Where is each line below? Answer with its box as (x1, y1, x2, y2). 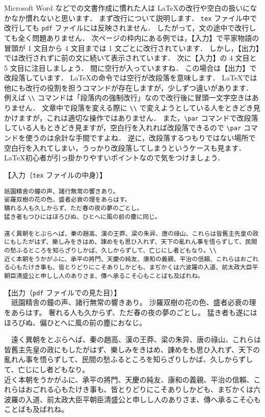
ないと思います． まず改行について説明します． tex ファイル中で (39, 12, 257, 23)
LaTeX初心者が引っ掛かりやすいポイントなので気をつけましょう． (4, 152, 225, 163)
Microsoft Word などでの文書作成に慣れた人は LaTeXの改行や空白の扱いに (4, 3, 250, 13)
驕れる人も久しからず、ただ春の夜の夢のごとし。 (4, 204, 143, 212)
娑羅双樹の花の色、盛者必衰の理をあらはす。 (4, 196, 131, 204)
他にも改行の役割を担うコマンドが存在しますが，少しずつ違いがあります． (4, 82, 253, 93)
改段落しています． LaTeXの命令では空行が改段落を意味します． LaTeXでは (4, 72, 257, 83)
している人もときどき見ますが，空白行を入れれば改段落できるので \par (4, 122, 242, 133)
